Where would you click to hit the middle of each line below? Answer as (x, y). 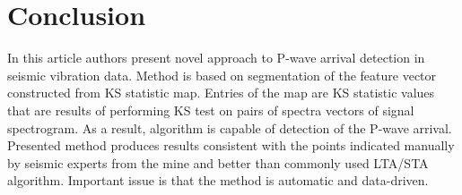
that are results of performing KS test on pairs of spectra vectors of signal (211, 110)
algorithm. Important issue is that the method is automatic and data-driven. (218, 180)
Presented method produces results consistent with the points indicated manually (231, 145)
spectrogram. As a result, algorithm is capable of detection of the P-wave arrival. (230, 127)
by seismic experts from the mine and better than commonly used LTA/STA (218, 162)
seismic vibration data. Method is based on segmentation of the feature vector (222, 75)
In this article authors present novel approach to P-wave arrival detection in (216, 58)
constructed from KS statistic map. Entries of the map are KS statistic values (221, 93)
